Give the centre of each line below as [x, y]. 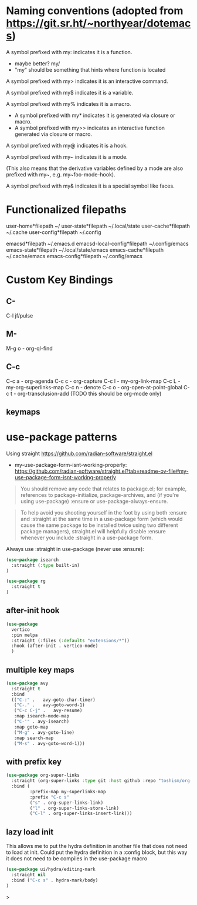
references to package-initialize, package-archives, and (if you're [100, 495]
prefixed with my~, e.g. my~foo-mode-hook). [61, 174]
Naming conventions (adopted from [95, 11]
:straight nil [28, 874]
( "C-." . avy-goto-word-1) [49, 705]
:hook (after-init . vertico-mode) [55, 646]
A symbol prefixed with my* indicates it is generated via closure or [95, 115]
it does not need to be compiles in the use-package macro [77, 859]
